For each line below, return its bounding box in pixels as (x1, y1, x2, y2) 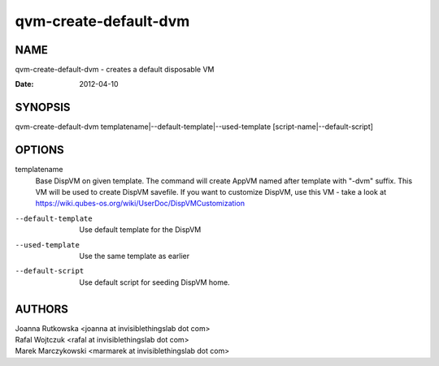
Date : (15, 80, 34, 89)
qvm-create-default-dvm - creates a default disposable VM (15, 65, 215, 75)
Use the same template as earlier (79, 252, 190, 261)
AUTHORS (15, 302, 69, 316)
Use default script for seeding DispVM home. (79, 277, 231, 287)
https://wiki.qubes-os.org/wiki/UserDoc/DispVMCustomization (35, 199, 246, 209)
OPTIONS (15, 143, 64, 157)
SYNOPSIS (15, 101, 71, 114)
